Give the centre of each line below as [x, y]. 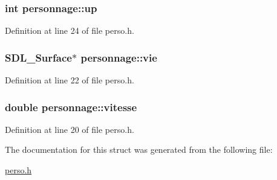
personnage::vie [119, 57]
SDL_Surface [38, 57]
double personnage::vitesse [71, 107]
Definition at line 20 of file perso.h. [70, 129]
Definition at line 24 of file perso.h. [70, 31]
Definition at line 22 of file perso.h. [70, 80]
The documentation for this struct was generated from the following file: [139, 149]
